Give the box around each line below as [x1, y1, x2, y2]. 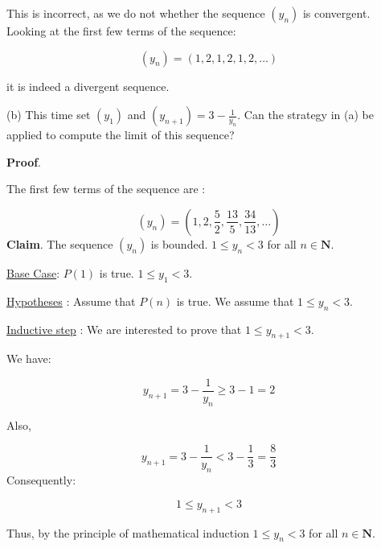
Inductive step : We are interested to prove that [6, 320, 242, 337]
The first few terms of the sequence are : [6, 180, 206, 197]
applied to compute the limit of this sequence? [6, 126, 235, 143]
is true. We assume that [176, 292, 294, 309]
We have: [6, 350, 51, 367]
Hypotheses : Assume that [6, 292, 136, 309]
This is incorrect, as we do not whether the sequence [6, 5, 265, 21]
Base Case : [6, 264, 60, 281]
